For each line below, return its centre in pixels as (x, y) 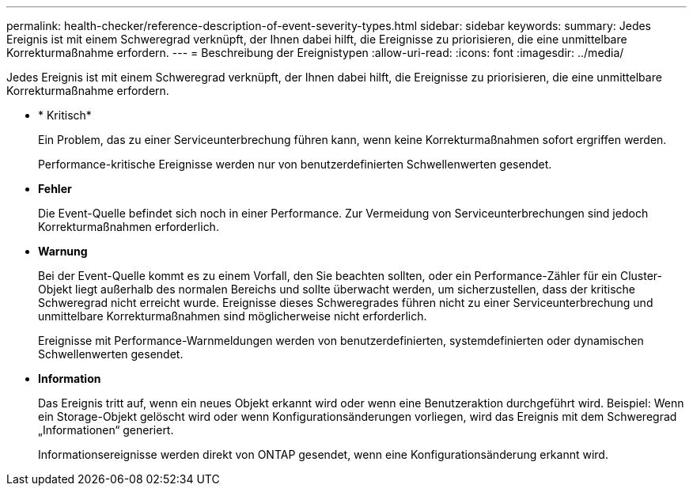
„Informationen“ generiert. (106, 430)
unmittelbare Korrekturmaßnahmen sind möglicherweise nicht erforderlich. (233, 316)
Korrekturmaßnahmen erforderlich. (129, 227)
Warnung (63, 251)
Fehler (55, 189)
